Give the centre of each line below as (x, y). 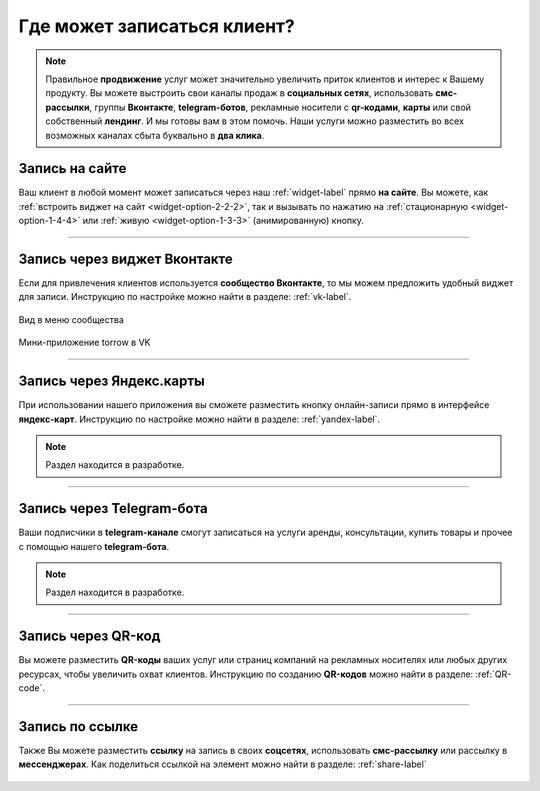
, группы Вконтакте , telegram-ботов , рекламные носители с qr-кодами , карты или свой (280, 107)
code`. (31, 688)
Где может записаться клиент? (156, 26)
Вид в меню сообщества (71, 319)
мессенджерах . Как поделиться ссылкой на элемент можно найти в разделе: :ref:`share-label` (222, 764)
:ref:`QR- (493, 674)
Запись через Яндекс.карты (111, 381)
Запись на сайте (72, 168)
